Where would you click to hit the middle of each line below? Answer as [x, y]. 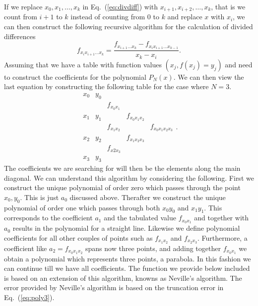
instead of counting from [108, 17]
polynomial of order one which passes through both [82, 207]
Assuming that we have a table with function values [83, 64]
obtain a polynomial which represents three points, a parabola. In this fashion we [128, 258]
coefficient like [26, 248]
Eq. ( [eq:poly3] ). [29, 297]
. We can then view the [209, 76]
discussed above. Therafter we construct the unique [148, 197]
